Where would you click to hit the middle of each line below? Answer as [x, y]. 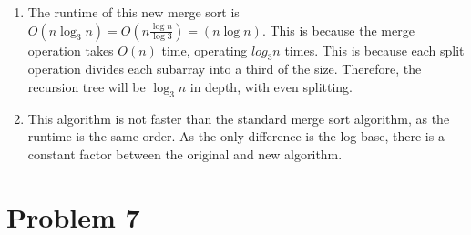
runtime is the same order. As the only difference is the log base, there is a [236, 136]
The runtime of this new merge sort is [133, 12]
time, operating [205, 50]
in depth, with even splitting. [271, 86]
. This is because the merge [338, 30]
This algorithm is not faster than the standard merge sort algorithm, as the [239, 118]
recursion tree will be [87, 86]
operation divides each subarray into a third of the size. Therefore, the [225, 69]
